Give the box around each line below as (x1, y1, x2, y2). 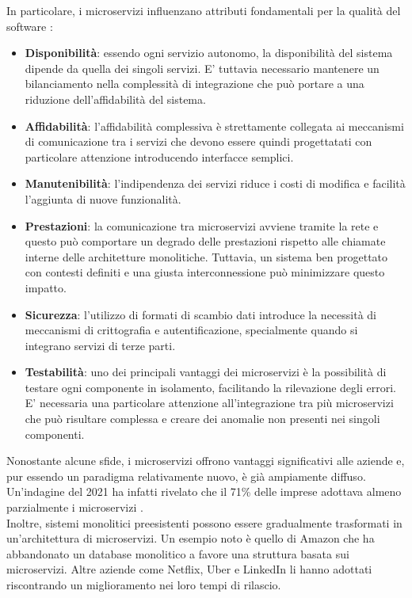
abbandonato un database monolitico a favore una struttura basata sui (6, 545, 349, 562)
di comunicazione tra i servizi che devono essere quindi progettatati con (25, 133, 372, 150)
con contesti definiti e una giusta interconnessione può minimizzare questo (25, 264, 385, 280)
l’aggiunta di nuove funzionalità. (25, 190, 181, 207)
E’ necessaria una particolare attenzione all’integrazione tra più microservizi (25, 394, 394, 411)
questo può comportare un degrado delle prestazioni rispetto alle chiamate (25, 233, 386, 249)
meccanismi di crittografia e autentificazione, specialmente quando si (25, 322, 358, 338)
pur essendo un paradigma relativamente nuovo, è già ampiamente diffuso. (6, 467, 366, 484)
